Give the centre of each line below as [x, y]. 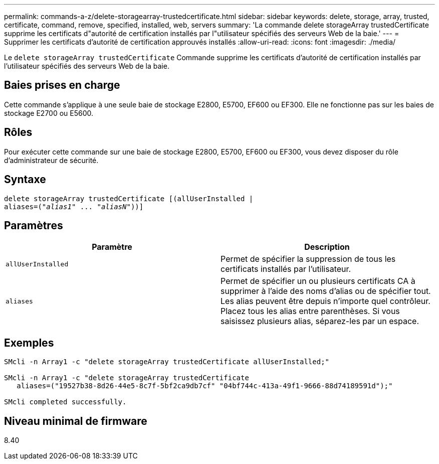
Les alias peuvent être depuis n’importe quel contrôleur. [325, 301]
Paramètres [34, 225]
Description [327, 247]
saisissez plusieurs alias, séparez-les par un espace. [320, 321]
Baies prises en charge [62, 85]
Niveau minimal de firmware [76, 421]
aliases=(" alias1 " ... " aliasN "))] [74, 206]
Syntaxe [25, 180]
